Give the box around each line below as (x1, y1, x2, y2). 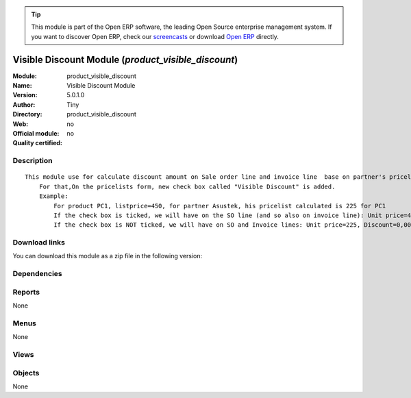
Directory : (12, 110, 42, 119)
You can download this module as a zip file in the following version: (12, 252, 203, 260)
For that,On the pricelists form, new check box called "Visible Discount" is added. (38, 182, 336, 190)
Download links (12, 238, 65, 247)
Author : (12, 100, 36, 109)
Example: (38, 192, 68, 200)
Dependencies (12, 269, 63, 279)
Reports (12, 287, 40, 297)
